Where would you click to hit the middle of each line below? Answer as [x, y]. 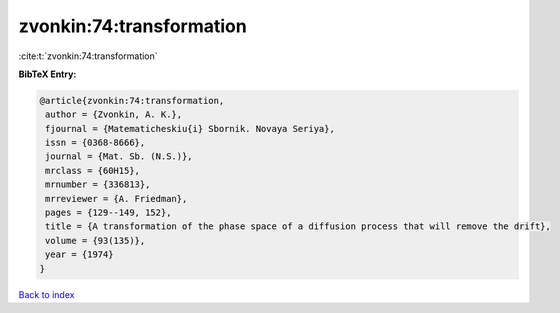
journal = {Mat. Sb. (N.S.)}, [119, 156]
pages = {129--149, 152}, [108, 213]
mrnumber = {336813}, [98, 184]
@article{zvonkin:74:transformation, [132, 100]
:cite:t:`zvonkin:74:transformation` [88, 56]
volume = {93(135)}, [95, 240]
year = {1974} [79, 254]
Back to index [46, 294]
